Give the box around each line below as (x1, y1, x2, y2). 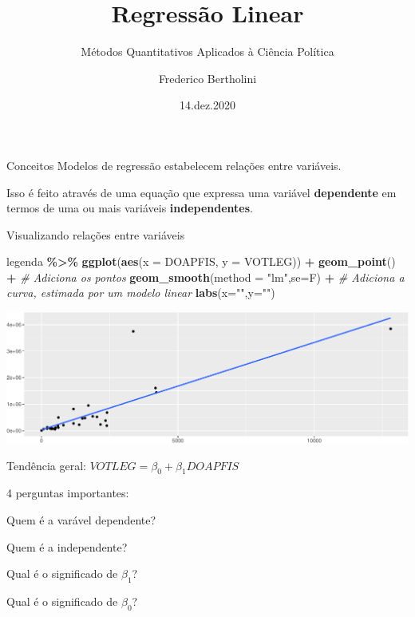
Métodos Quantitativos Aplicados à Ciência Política (81, 43, 334, 60)
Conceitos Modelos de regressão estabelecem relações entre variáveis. (6, 156, 342, 173)
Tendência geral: (6, 457, 86, 473)
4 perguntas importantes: (6, 485, 129, 501)
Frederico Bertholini (158, 69, 257, 86)
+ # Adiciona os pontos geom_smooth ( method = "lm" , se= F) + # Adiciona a (6, 268, 405, 285)
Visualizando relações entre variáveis (6, 226, 185, 243)
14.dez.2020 (180, 97, 235, 113)
